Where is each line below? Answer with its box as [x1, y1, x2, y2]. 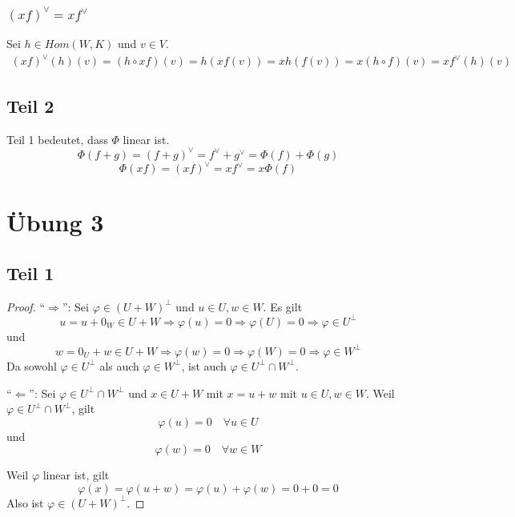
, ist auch [181, 357, 227, 374]
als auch [99, 357, 139, 374]
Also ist [6, 494, 44, 511]
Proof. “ [6, 298, 46, 315]
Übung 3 [6, 206, 104, 238]
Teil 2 [6, 93, 54, 118]
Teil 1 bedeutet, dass [6, 130, 108, 147]
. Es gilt [263, 298, 303, 315]
